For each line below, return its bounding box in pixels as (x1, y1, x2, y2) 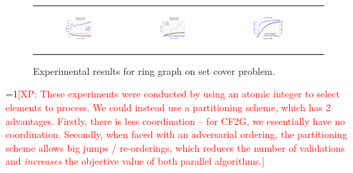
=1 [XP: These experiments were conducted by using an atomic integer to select (5, 86, 340, 101)
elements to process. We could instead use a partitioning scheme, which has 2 (5, 100, 331, 115)
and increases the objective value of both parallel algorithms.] (5, 154, 265, 168)
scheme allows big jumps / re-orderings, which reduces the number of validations (5, 140, 345, 154)
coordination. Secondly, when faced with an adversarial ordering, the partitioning (5, 127, 348, 141)
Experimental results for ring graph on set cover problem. (33, 63, 275, 78)
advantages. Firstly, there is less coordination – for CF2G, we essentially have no (5, 113, 345, 128)
